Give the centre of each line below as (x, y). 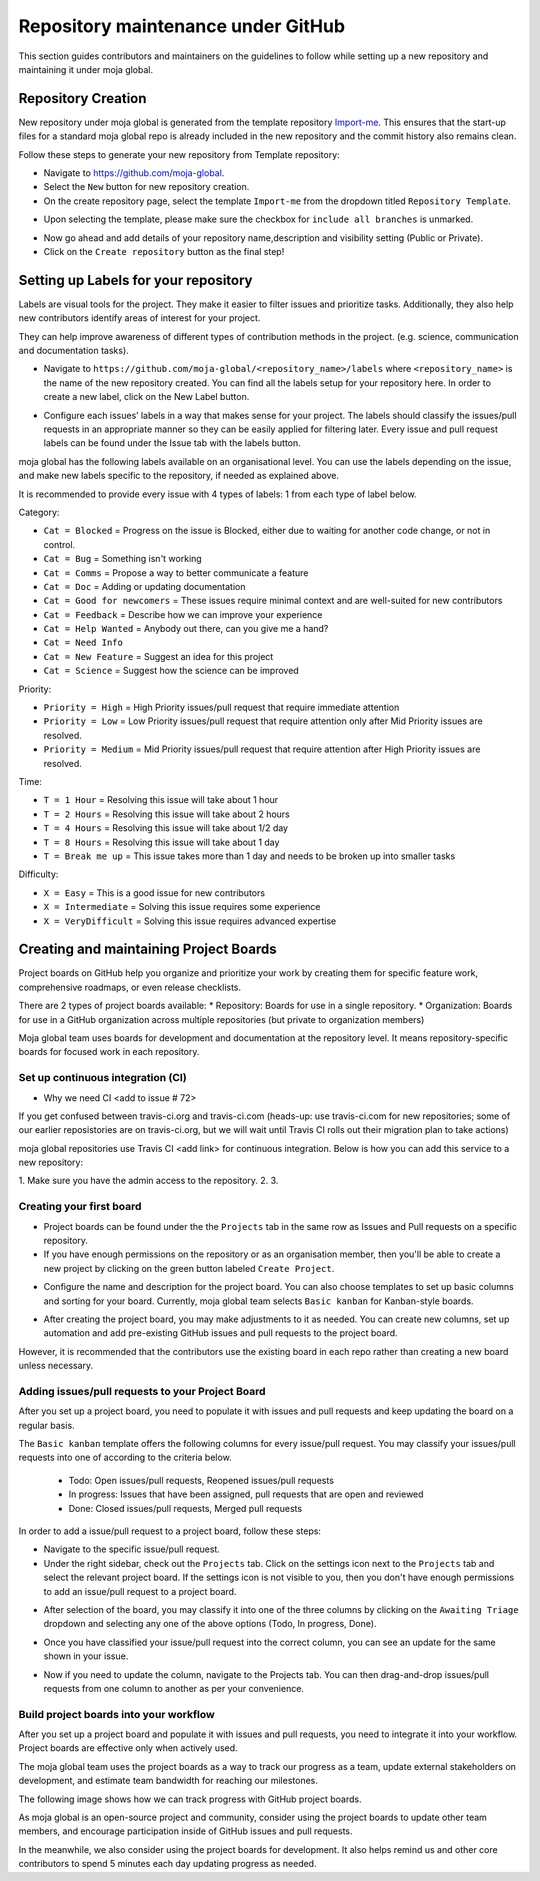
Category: (39, 512)
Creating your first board (80, 1207)
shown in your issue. (86, 1656)
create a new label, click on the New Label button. (146, 397)
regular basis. (46, 1425)
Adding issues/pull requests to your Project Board (142, 1391)
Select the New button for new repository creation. (146, 187)
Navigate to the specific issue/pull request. (131, 1549)
